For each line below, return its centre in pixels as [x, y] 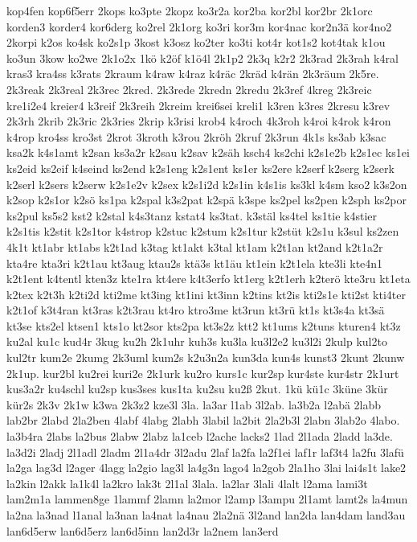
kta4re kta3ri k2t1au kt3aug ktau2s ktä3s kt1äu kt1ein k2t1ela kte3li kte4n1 [195, 263]
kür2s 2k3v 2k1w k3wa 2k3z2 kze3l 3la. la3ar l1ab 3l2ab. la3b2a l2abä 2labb [194, 404]
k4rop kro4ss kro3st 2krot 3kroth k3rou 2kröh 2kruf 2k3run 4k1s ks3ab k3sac [196, 136]
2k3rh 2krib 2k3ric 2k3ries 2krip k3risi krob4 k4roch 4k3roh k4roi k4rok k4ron [199, 121]
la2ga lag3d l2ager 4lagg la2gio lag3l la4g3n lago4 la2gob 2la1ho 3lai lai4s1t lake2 [206, 468]
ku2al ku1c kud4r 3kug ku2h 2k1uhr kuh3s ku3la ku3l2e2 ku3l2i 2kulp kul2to [197, 341]
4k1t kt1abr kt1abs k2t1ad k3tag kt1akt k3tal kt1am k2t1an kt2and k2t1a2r [195, 246]
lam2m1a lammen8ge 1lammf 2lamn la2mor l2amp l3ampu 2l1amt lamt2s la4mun [207, 499]
